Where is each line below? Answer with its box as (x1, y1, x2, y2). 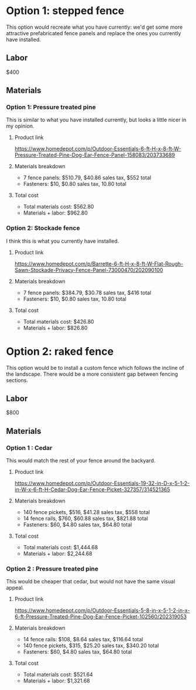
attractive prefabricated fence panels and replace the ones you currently (6, 29, 181, 36)
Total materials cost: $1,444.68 (23, 544, 98, 551)
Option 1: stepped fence (6, 4, 125, 18)
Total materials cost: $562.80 (23, 203, 94, 210)
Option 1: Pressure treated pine (6, 103, 96, 111)
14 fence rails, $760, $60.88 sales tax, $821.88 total (23, 515, 148, 522)
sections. (6, 376, 28, 383)
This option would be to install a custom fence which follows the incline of (6, 364, 184, 371)
